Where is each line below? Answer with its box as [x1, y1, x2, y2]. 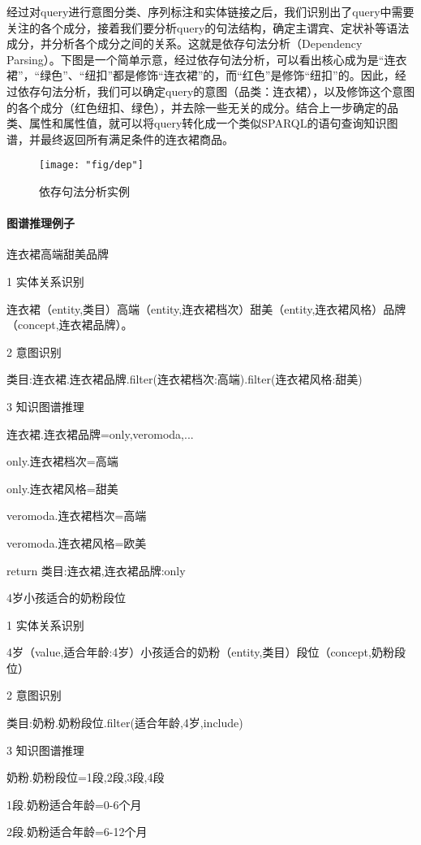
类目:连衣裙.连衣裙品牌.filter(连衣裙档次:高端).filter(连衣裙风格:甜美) [6, 370, 363, 388]
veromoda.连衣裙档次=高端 [6, 507, 147, 524]
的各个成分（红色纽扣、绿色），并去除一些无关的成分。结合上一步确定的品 [6, 98, 398, 115]
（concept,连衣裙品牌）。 [6, 316, 133, 333]
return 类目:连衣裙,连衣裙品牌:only [6, 561, 186, 578]
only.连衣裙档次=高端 [6, 453, 118, 470]
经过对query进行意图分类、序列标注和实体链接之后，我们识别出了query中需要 [6, 3, 415, 19]
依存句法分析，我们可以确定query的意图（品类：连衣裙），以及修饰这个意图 [17, 82, 415, 99]
